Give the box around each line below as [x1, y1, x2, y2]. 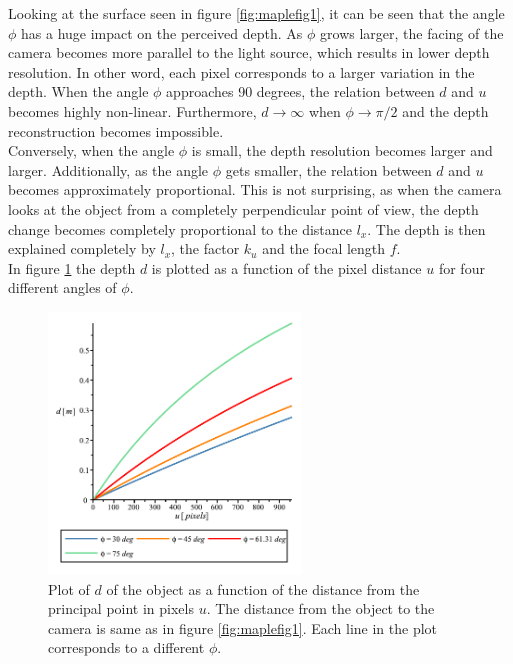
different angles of [8, 277, 117, 298]
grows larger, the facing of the [320, 22, 504, 43]
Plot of [48, 578, 90, 599]
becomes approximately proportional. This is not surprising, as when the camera [8, 179, 502, 200]
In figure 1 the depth [8, 257, 136, 278]
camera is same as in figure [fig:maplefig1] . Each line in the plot [48, 617, 438, 638]
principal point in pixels [48, 598, 194, 619]
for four [438, 257, 485, 278]
